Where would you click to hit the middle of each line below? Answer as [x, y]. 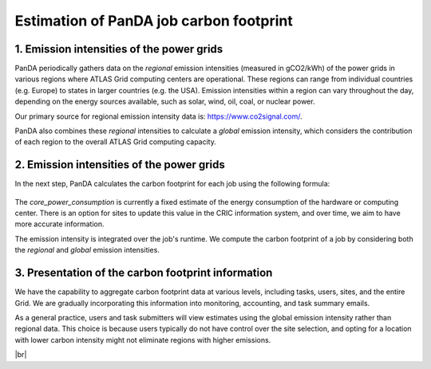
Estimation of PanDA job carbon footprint [154, 21]
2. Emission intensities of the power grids [120, 165]
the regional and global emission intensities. [87, 250]
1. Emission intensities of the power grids [119, 49]
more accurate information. [59, 224]
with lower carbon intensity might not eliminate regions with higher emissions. [143, 340]
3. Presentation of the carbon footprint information [144, 273]
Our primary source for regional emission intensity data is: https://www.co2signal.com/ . [158, 116]
